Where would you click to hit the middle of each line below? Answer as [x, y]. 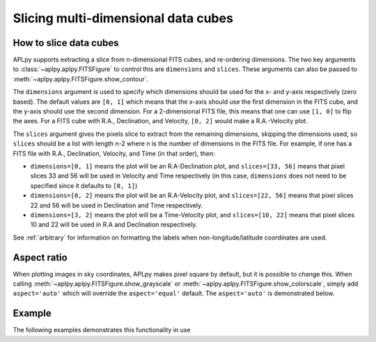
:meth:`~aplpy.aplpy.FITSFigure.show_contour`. [81, 79]
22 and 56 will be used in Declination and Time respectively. [117, 205]
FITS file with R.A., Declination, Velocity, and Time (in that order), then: [114, 153]
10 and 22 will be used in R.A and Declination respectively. [114, 225]
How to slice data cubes [66, 43]
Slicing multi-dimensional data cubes [123, 18]
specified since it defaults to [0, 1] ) [84, 185]
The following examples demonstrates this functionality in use [102, 330]
